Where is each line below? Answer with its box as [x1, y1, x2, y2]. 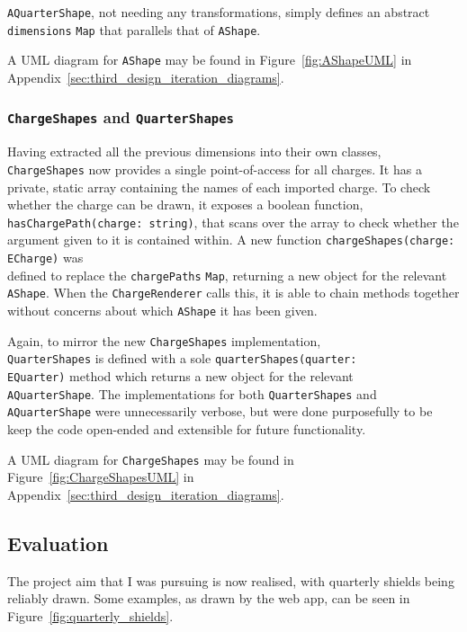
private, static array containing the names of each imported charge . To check [7, 177, 431, 196]
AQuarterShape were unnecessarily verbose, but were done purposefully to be [7, 402, 433, 421]
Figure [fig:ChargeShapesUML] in [7, 467, 194, 486]
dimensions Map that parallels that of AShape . [7, 20, 261, 39]
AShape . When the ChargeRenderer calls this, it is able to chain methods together [7, 283, 460, 302]
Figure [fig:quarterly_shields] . [7, 606, 174, 625]
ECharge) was [7, 248, 84, 267]
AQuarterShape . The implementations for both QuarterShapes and [7, 384, 377, 403]
